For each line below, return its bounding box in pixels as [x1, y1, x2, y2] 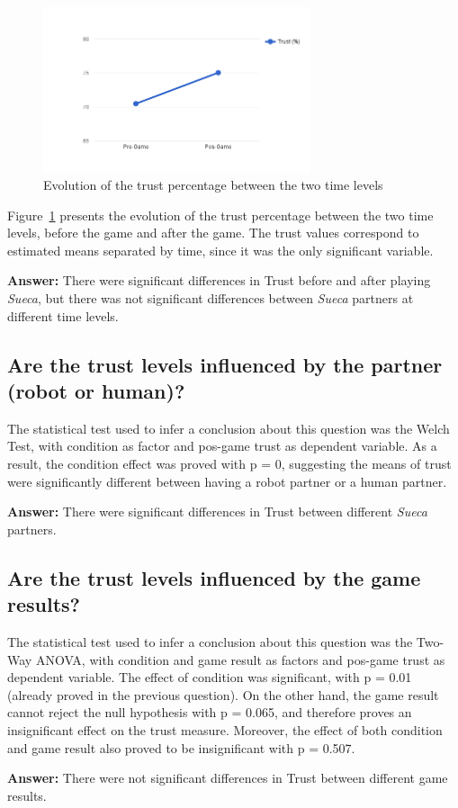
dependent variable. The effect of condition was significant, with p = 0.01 [7, 668, 412, 687]
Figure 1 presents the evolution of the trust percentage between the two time [7, 205, 434, 224]
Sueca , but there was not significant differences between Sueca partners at [7, 289, 414, 308]
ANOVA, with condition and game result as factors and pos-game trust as [35, 650, 445, 669]
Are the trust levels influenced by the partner [7, 350, 443, 378]
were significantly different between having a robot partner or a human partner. [7, 471, 447, 490]
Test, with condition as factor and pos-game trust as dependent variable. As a [7, 436, 437, 455]
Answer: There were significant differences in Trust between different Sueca [7, 502, 427, 521]
